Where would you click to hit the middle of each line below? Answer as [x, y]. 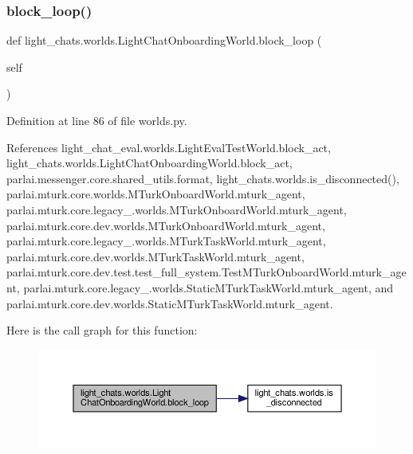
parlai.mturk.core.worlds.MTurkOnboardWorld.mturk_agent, [156, 194]
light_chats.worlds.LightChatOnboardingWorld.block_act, [149, 163]
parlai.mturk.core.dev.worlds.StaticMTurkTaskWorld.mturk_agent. [170, 303]
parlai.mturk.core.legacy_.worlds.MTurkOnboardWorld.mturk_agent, [177, 209]
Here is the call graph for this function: [102, 330]
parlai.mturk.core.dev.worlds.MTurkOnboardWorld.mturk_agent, [166, 225]
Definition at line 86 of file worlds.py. [97, 120]
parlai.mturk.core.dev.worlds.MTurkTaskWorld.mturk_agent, [155, 256]
